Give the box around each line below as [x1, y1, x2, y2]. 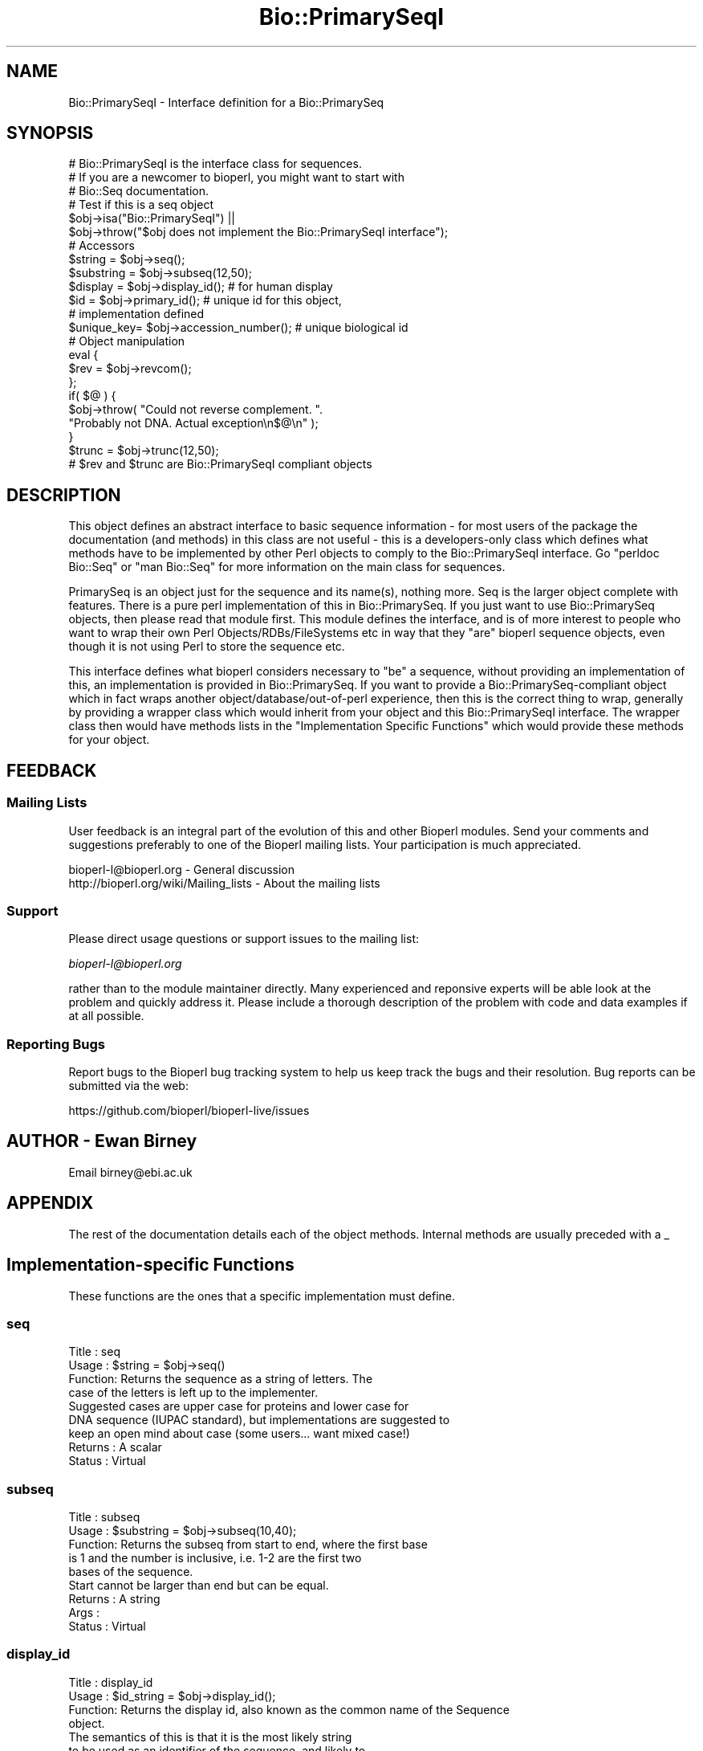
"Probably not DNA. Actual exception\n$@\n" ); [68, 416, 319, 431]
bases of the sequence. [68, 1565, 193, 1579]
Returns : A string [68, 1592, 161, 1606]
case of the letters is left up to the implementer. [68, 1386, 319, 1400]
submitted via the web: [68, 1079, 189, 1092]
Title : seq [68, 1345, 120, 1359]
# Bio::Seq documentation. [68, 184, 209, 198]
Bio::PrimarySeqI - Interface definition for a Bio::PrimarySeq [68, 95, 384, 109]
